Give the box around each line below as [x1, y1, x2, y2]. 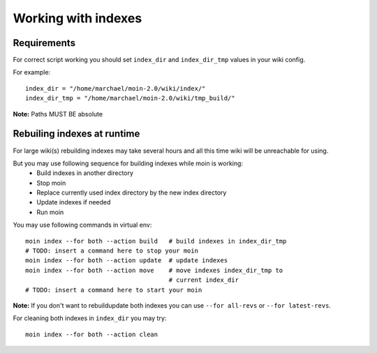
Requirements [13, 37, 76, 49]
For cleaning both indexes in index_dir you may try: [13, 314, 167, 322]
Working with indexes [13, 10, 142, 26]
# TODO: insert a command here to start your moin [25, 286, 202, 294]
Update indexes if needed [36, 198, 111, 206]
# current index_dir [168, 276, 239, 284]
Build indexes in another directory [36, 169, 134, 177]
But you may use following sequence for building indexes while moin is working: [13, 159, 244, 167]
